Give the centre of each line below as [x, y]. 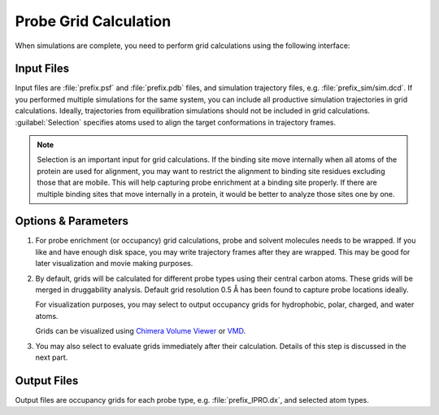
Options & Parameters [72, 221]
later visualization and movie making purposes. [114, 264]
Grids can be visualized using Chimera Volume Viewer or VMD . [141, 331]
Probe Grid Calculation [93, 21]
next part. [52, 357]
